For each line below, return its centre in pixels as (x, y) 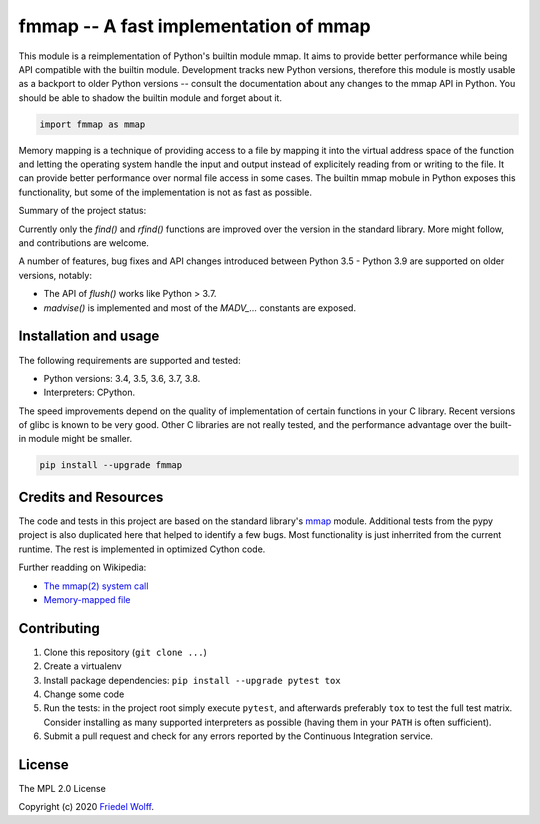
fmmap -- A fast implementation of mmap (194, 26)
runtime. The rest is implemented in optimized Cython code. (142, 549)
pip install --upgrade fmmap (111, 465)
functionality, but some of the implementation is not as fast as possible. (165, 192)
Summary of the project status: (82, 211)
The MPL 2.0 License (62, 789)
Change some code (84, 694)
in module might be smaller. (75, 439)
